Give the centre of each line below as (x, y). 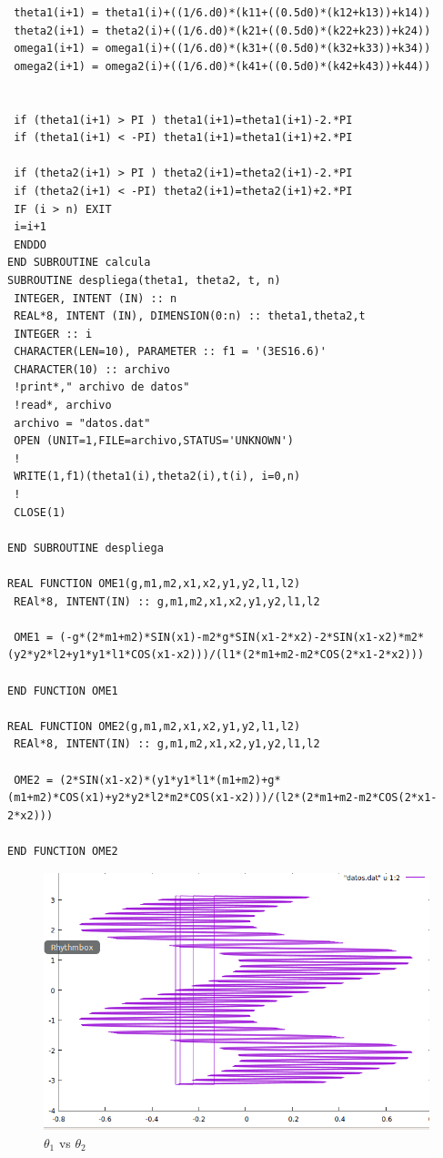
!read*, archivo (63, 406)
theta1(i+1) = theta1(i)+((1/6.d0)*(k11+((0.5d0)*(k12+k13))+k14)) (222, 13)
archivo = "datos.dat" (82, 423)
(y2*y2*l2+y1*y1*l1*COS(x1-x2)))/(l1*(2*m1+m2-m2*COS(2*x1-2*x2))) (216, 655)
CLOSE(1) (40, 512)
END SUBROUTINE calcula (79, 263)
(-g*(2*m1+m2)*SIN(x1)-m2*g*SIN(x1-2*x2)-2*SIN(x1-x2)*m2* (242, 637)
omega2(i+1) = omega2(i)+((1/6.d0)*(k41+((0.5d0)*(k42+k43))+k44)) (222, 66)
